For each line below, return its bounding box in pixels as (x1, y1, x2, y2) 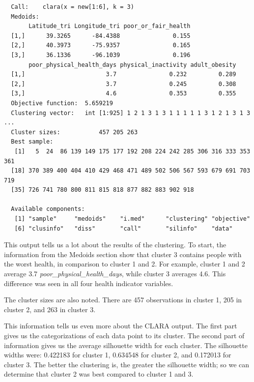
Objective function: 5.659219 (11, 99, 113, 107)
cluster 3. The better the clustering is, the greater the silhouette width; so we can (4, 359, 250, 369)
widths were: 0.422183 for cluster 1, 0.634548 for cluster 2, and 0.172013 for (4, 350, 231, 360)
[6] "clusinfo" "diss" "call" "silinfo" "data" (14, 225, 233, 232)
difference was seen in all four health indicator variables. (4, 278, 173, 288)
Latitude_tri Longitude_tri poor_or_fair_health (28, 23, 191, 30)
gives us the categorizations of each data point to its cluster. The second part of (4, 330, 245, 340)
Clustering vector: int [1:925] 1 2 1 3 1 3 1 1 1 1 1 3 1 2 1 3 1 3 (11, 109, 251, 117)
